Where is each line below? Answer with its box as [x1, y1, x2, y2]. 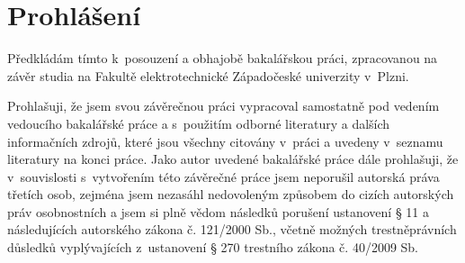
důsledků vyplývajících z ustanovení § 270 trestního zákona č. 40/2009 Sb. [7, 238, 419, 257]
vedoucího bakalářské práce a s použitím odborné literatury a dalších [7, 113, 390, 132]
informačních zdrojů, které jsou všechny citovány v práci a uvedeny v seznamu [7, 131, 443, 150]
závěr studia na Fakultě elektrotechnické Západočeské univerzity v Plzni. [7, 66, 409, 85]
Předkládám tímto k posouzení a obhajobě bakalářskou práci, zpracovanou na [7, 49, 438, 68]
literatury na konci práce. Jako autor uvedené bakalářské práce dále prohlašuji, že [7, 150, 459, 168]
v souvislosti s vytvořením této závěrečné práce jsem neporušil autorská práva [7, 167, 440, 186]
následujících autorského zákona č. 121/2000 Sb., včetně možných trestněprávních [7, 220, 457, 239]
